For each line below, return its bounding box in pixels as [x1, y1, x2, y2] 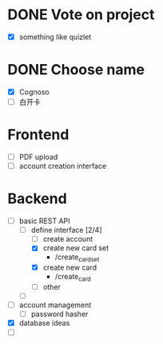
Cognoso [18, 86, 50, 97]
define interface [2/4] [30, 226, 102, 235]
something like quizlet [18, 32, 92, 42]
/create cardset [54, 252, 100, 264]
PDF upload [18, 152, 58, 162]
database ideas [18, 318, 70, 328]
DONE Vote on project [7, 6, 155, 24]
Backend [7, 190, 67, 208]
